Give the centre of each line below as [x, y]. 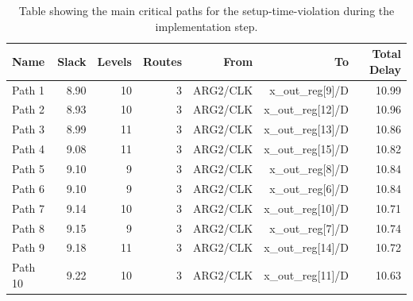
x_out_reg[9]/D [309, 89]
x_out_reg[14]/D [306, 247]
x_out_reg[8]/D [309, 168]
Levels [114, 61]
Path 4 [29, 149]
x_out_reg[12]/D [306, 109]
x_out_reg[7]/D [309, 228]
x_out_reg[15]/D [306, 149]
